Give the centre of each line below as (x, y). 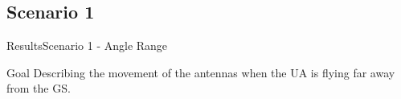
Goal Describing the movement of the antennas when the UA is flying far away (201, 72)
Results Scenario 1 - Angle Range (87, 45)
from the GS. (39, 88)
